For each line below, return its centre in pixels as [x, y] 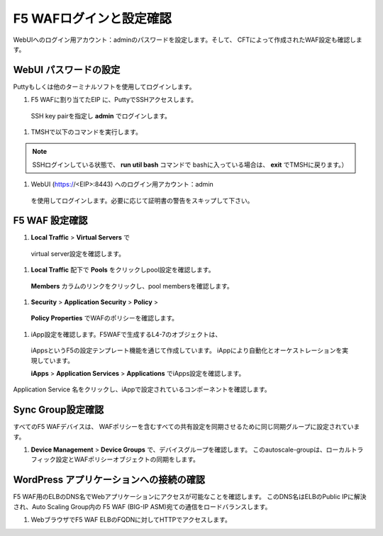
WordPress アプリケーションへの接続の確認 [109, 480]
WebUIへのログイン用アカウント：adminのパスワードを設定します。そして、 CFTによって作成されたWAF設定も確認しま [188, 40]
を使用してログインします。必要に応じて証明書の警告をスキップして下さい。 [142, 200]
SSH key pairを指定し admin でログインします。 [101, 116]
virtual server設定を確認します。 [78, 253]
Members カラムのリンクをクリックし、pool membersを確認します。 [132, 286]
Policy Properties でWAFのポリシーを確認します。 [105, 318]
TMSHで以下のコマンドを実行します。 [86, 132]
